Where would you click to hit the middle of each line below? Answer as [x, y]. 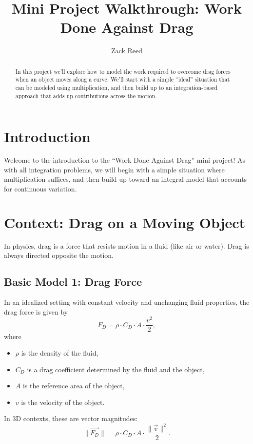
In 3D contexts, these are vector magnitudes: [71, 418]
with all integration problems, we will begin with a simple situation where [114, 169]
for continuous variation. [40, 189]
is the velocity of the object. [63, 402]
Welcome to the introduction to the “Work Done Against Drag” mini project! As [125, 160]
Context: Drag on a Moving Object [125, 222]
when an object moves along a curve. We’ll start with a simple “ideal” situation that [123, 79]
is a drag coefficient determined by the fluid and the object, [116, 369]
